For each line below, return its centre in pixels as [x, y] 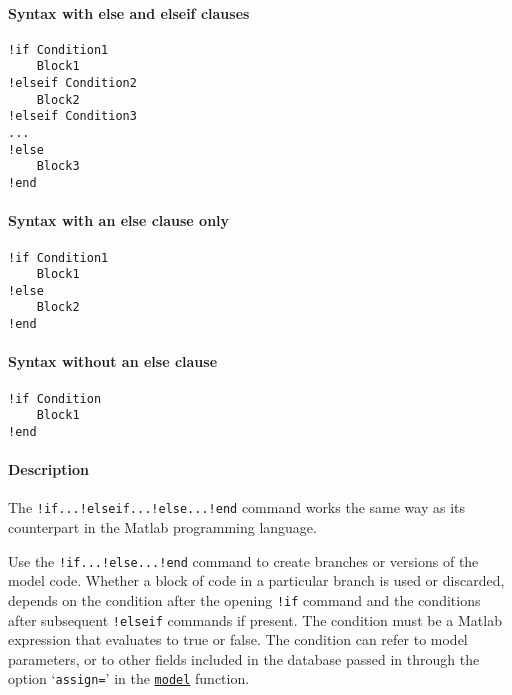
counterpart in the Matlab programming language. [162, 527]
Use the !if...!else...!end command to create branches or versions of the [243, 560]
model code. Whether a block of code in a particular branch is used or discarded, [256, 580]
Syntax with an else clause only [119, 220]
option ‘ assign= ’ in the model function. [129, 678]
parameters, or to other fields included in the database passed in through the [244, 658]
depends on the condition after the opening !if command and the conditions [244, 599]
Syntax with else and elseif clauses [129, 12]
